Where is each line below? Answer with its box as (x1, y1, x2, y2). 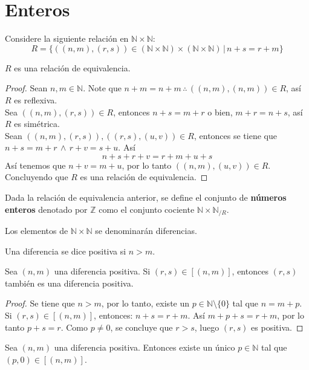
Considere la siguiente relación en (5, 32, 129, 45)
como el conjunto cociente (99, 203, 195, 215)
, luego (194, 320, 220, 333)
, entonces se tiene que (194, 129, 277, 141)
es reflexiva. (14, 93, 57, 106)
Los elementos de (5, 224, 68, 237)
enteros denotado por (5, 203, 88, 215)
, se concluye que (110, 320, 173, 333)
